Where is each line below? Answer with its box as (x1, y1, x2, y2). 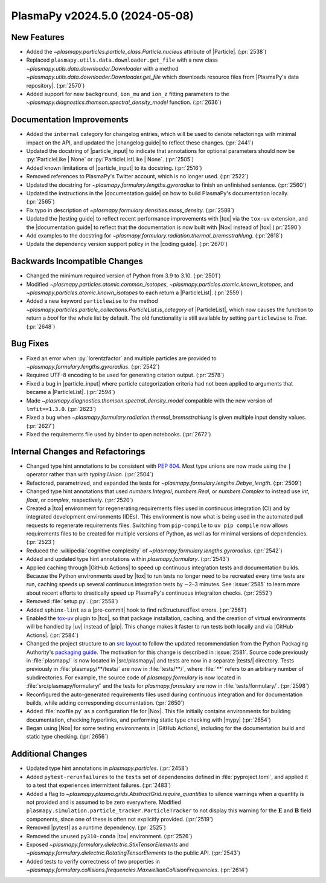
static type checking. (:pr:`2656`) (26, 733, 109, 740)
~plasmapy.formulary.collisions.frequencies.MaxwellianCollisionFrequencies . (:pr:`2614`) (26, 866, 249, 873)
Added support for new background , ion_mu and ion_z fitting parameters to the (26, 91, 229, 98)
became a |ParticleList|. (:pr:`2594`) (26, 389, 115, 396)
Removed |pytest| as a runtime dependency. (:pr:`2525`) (26, 824, 166, 831)
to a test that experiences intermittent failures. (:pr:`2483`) (26, 781, 171, 789)
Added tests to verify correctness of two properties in (26, 858, 160, 865)
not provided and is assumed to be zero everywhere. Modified (26, 798, 181, 806)
